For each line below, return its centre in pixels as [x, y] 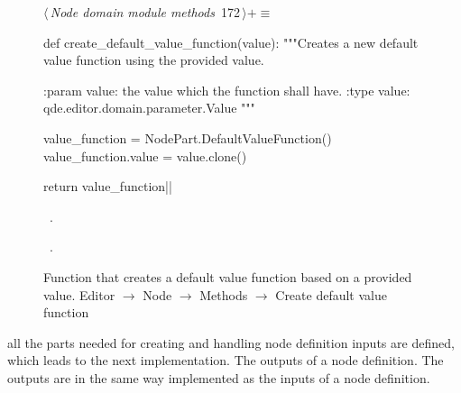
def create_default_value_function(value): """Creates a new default [231, 42]
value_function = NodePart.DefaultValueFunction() [188, 137]
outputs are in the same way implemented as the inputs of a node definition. [219, 377]
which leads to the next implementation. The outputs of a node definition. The [226, 360]
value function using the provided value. [154, 60]
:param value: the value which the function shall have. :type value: [227, 90]
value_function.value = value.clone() [145, 155]
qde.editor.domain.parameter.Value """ [149, 108]
